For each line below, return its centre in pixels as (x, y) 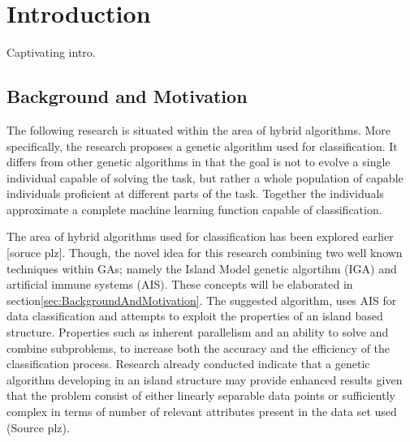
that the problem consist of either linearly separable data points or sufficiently (201, 395)
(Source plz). (38, 427)
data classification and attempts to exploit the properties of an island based (195, 316)
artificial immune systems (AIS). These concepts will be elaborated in (180, 284)
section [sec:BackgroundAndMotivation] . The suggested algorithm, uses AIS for (202, 300)
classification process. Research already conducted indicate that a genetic (188, 364)
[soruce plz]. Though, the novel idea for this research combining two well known (205, 253)
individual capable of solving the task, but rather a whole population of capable (205, 177)
